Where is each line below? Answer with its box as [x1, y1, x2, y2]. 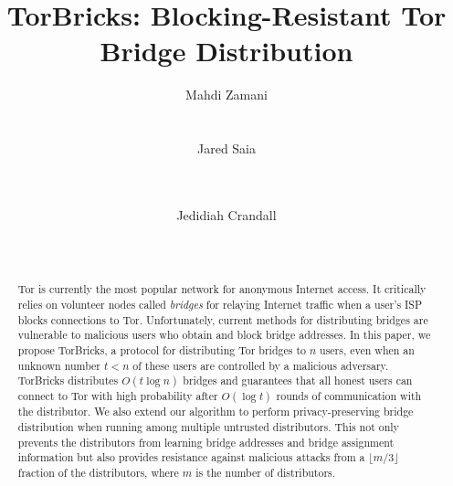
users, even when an [320, 343, 415, 358]
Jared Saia [196, 139, 257, 158]
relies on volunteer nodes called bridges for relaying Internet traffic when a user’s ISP [17, 297, 423, 312]
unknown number [17, 357, 101, 373]
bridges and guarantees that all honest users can [183, 373, 413, 388]
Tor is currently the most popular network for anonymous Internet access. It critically [17, 281, 427, 297]
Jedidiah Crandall [176, 205, 277, 224]
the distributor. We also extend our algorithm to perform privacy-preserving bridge [17, 404, 414, 419]
